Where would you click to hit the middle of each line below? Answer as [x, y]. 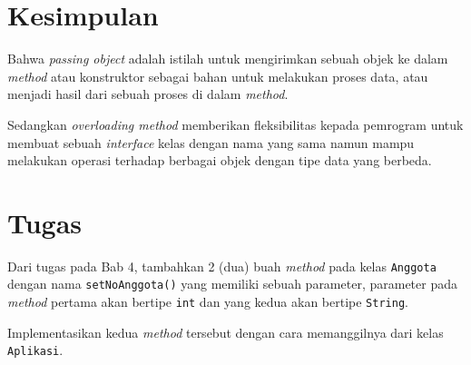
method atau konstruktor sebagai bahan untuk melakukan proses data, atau [218, 76]
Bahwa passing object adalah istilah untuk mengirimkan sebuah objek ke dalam [228, 59]
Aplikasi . [35, 350]
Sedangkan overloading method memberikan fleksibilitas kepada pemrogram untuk [235, 124]
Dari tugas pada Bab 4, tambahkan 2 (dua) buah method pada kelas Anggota [222, 266]
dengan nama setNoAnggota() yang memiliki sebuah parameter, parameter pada [232, 284]
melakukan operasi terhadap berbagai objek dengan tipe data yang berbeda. [220, 160]
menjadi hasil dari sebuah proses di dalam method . [148, 94]
